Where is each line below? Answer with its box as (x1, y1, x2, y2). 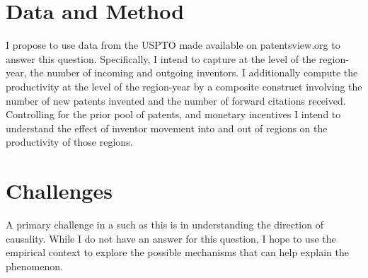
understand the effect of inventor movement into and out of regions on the (6, 120, 328, 135)
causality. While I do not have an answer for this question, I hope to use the (6, 231, 336, 245)
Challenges (6, 176, 113, 205)
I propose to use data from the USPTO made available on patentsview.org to (6, 37, 340, 52)
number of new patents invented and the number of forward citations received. (6, 93, 346, 108)
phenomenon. (6, 258, 63, 273)
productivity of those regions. (6, 134, 133, 149)
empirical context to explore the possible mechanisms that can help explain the (6, 245, 349, 260)
